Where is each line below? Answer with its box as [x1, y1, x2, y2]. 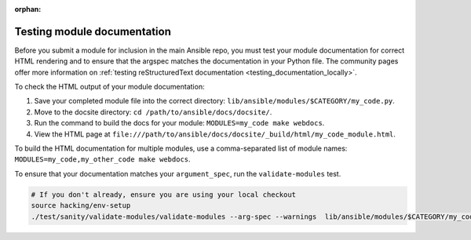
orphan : [14, 5, 42, 13]
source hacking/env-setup [31, 201, 131, 210]
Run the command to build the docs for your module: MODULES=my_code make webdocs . [34, 118, 325, 128]
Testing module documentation [14, 24, 172, 38]
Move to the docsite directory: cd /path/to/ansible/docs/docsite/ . [34, 107, 272, 117]
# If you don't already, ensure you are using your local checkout [31, 190, 297, 199]
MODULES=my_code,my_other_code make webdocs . [14, 155, 192, 164]
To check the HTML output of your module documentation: [14, 82, 205, 92]
